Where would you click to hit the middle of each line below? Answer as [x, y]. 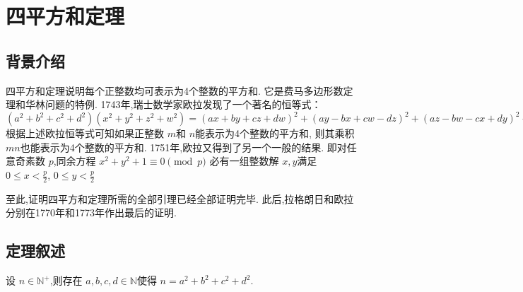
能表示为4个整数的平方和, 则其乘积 [275, 133]
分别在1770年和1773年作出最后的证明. [91, 212]
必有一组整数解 [244, 161]
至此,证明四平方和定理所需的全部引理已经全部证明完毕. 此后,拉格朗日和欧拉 [180, 198]
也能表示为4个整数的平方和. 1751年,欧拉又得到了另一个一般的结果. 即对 [183, 147]
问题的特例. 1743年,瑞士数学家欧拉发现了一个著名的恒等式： [183, 104]
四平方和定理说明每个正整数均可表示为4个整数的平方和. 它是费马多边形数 [175, 90]
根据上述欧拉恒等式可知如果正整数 [85, 133]
